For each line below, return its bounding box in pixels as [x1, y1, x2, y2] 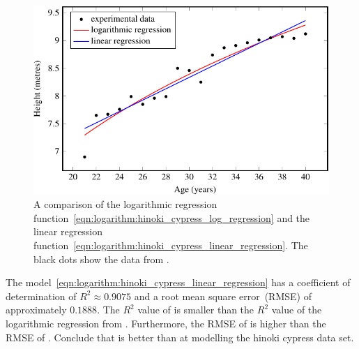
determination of [6, 288, 77, 303]
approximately [6, 302, 67, 317]
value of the [271, 302, 322, 317]
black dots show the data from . [33, 251, 169, 266]
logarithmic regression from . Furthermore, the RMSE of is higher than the [6, 316, 326, 331]
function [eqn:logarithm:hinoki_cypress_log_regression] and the [33, 210, 310, 225]
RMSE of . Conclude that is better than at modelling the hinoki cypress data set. [6, 329, 354, 344]
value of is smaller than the [137, 302, 254, 317]
